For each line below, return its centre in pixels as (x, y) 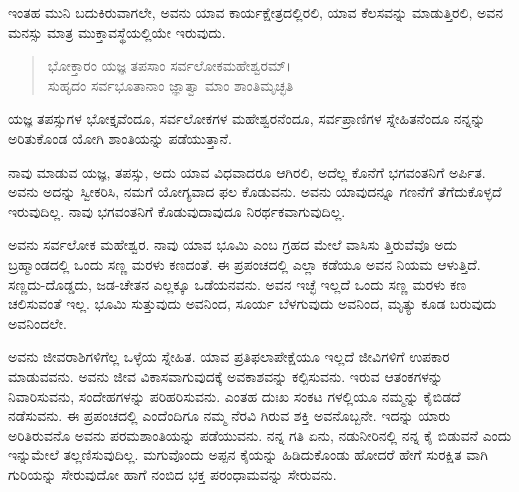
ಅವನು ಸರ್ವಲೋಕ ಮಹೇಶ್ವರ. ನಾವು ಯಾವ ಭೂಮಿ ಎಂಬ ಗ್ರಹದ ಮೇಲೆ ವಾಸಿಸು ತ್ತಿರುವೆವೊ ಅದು (233, 244)
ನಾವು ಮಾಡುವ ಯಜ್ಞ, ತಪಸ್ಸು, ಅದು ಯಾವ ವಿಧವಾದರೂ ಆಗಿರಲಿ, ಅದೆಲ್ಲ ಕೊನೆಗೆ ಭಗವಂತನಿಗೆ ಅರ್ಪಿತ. (247, 171)
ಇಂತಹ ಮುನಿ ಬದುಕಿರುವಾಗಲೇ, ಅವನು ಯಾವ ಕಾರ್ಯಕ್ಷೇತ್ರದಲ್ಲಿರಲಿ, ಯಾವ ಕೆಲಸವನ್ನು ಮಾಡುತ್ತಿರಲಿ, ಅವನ (255, 12)
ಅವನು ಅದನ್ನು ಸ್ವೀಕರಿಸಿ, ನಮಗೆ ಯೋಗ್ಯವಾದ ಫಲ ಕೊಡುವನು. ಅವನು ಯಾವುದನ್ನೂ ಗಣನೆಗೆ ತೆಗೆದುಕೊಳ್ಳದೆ (255, 191)
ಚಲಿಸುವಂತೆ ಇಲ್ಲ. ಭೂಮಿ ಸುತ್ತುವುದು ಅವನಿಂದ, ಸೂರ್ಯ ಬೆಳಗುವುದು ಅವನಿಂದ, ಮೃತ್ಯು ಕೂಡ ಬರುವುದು (252, 303)
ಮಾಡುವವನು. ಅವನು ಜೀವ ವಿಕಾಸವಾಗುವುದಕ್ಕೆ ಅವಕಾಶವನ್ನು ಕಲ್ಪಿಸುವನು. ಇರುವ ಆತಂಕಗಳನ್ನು (225, 375)
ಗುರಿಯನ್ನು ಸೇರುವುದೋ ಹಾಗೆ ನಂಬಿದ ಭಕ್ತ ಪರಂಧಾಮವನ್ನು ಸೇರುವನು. (172, 473)
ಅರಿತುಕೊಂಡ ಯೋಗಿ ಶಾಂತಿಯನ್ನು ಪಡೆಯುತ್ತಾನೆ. (120, 137)
